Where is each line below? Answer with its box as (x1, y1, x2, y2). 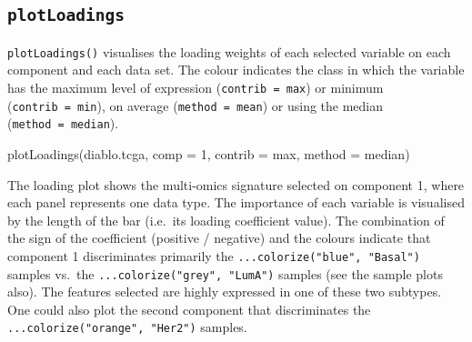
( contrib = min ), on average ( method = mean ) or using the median (7, 96, 384, 115)
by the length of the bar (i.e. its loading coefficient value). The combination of (7, 210, 445, 229)
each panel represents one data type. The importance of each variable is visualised (7, 193, 465, 212)
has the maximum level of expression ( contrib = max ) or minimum (7, 78, 384, 97)
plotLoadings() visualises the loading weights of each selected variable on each (7, 42, 451, 61)
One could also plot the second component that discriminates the (7, 299, 371, 318)
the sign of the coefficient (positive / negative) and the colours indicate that (7, 228, 431, 247)
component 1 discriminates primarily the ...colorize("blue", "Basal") (7, 246, 420, 265)
